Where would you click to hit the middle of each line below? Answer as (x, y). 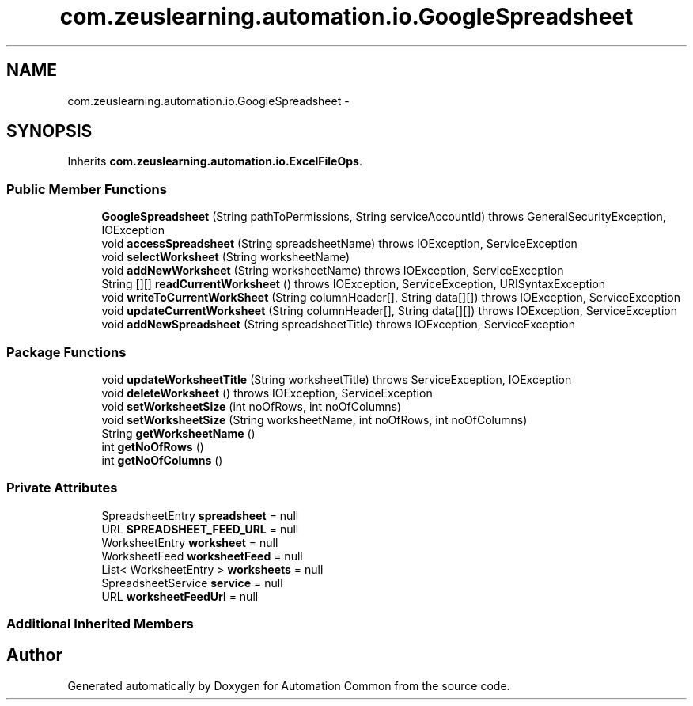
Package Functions (66, 352)
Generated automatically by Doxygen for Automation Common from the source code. (289, 685)
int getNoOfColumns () (162, 460)
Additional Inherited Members (100, 624)
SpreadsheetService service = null (192, 583)
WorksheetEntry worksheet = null (190, 542)
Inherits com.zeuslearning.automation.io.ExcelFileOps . (215, 161)
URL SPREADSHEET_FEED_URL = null (200, 529)
